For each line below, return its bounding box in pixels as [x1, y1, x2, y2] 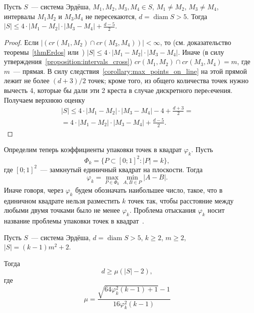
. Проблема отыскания [129, 205, 196, 215]
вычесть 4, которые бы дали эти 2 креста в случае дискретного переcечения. [4, 85, 232, 95]
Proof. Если [4, 37, 39, 47]
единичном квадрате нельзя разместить [4, 195, 120, 205]
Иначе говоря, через [4, 184, 64, 195]
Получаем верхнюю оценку [4, 94, 85, 105]
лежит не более [4, 75, 49, 86]
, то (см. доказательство [160, 37, 231, 47]
